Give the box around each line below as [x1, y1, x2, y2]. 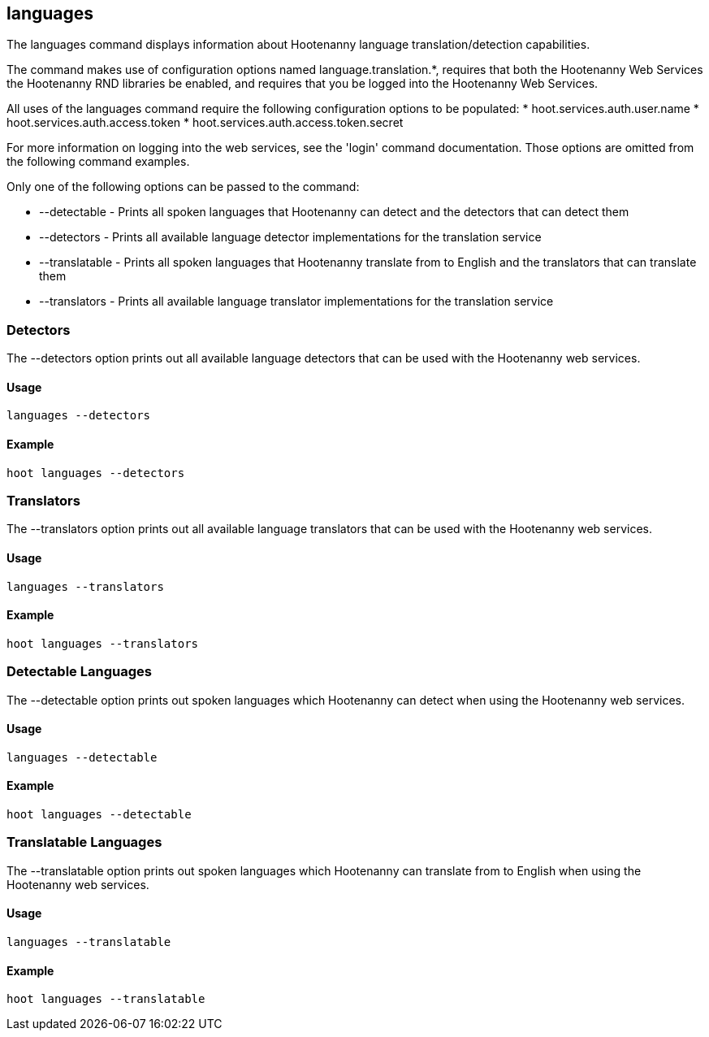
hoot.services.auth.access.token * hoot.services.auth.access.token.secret [6, 115, 404, 130]
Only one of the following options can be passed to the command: [6, 180, 360, 194]
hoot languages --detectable [6, 807, 192, 821]
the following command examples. [6, 154, 190, 169]
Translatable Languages [6, 834, 162, 851]
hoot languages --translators [6, 636, 199, 650]
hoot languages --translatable [6, 992, 205, 1006]
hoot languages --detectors [6, 466, 185, 479]
